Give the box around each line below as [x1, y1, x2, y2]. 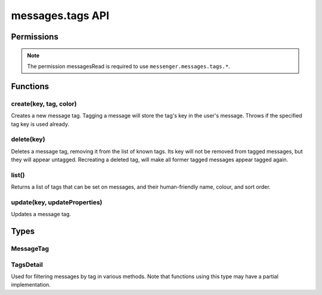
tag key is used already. [11, 120, 70, 128]
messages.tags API [11, 9, 110, 22]
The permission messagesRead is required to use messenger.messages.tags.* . [27, 63, 230, 70]
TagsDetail [11, 260, 43, 269]
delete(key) [11, 135, 45, 143]
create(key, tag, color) [11, 99, 77, 107]
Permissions [11, 32, 59, 42]
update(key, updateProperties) [11, 198, 103, 206]
